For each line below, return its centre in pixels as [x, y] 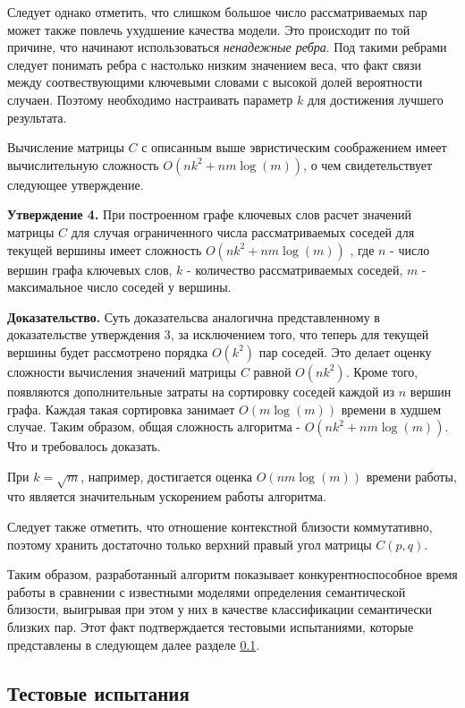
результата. [37, 117]
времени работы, [411, 476]
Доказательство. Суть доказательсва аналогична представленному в [194, 316]
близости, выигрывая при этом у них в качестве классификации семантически [220, 609]
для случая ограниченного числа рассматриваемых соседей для [243, 231]
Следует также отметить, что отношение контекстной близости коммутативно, [220, 527]
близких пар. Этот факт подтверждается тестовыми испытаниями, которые [211, 627]
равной [272, 371]
